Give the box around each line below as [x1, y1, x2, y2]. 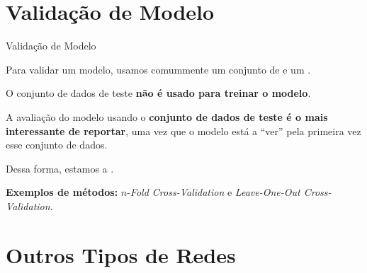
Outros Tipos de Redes [6, 240, 236, 269]
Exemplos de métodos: [6, 185, 118, 199]
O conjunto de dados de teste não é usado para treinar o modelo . [6, 86, 311, 100]
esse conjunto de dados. [6, 137, 108, 152]
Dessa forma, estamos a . [6, 161, 114, 175]
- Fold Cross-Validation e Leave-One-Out [127, 185, 300, 199]
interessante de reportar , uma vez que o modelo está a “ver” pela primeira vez [6, 123, 361, 138]
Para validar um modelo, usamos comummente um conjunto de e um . [6, 62, 311, 76]
